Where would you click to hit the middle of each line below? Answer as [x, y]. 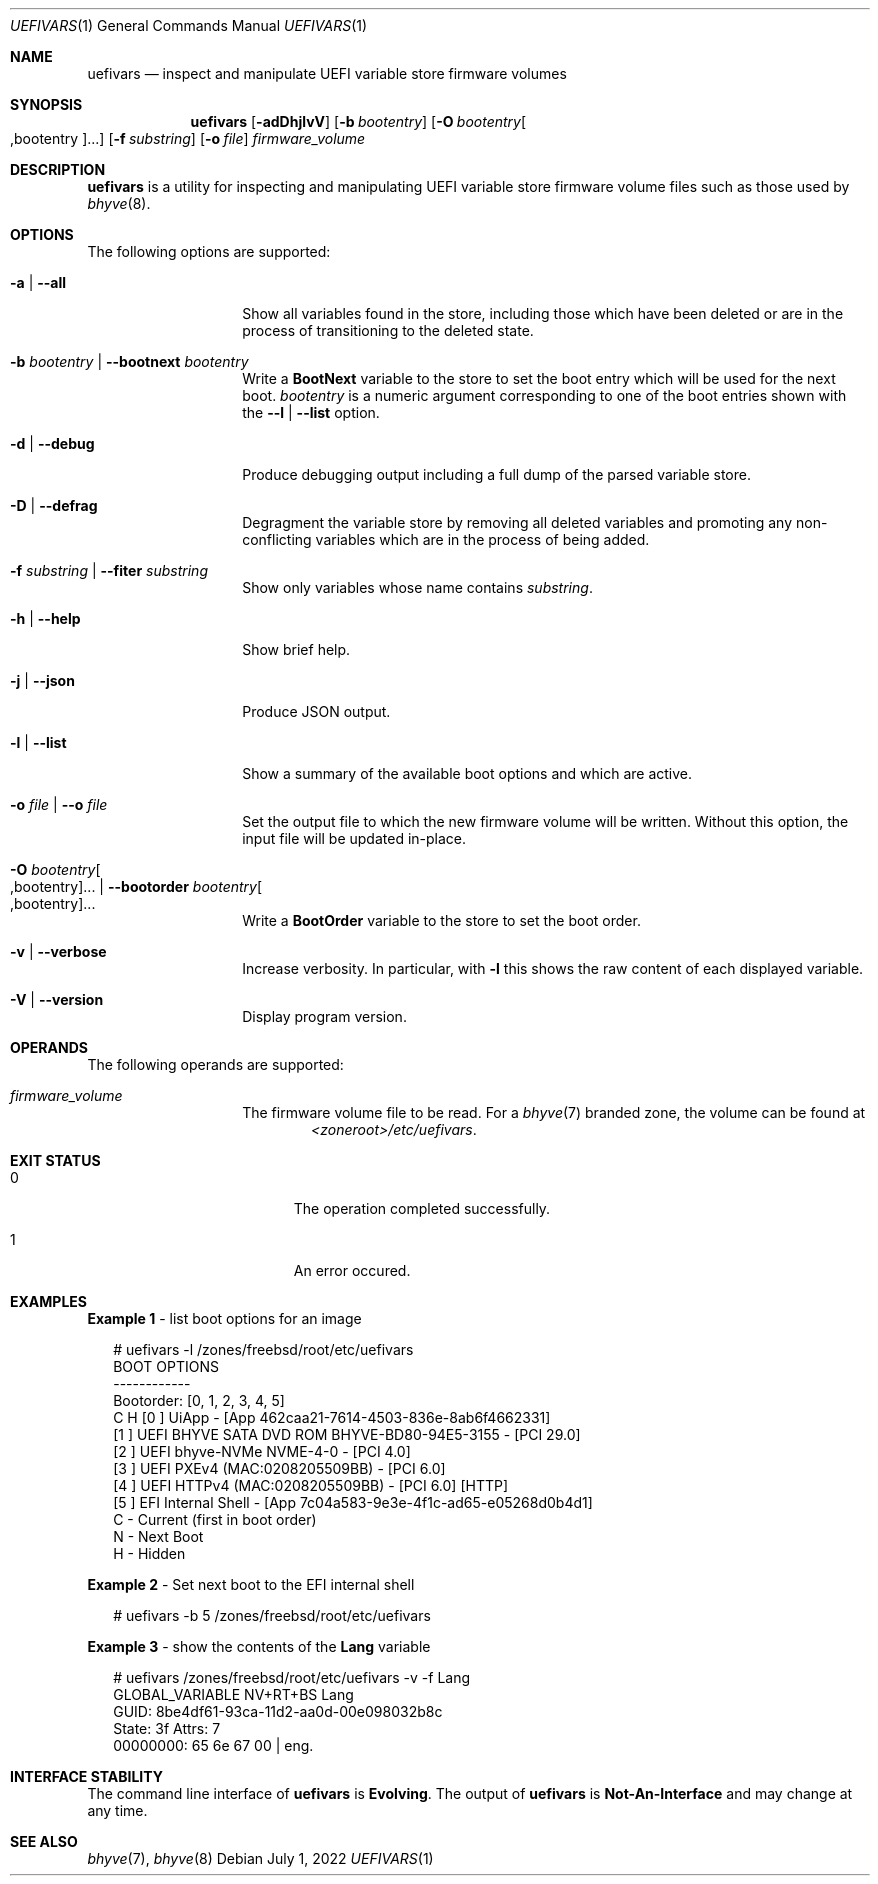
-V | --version [57, 999]
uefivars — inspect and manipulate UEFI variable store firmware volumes [327, 73]
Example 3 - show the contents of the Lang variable [259, 1646]
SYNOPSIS [46, 104]
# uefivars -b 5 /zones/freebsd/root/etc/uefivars [272, 1615]
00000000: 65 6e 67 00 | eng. [213, 1745]
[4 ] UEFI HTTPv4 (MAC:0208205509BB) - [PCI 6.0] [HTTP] [311, 1485]
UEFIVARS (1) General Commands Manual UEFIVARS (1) [189, 25]
